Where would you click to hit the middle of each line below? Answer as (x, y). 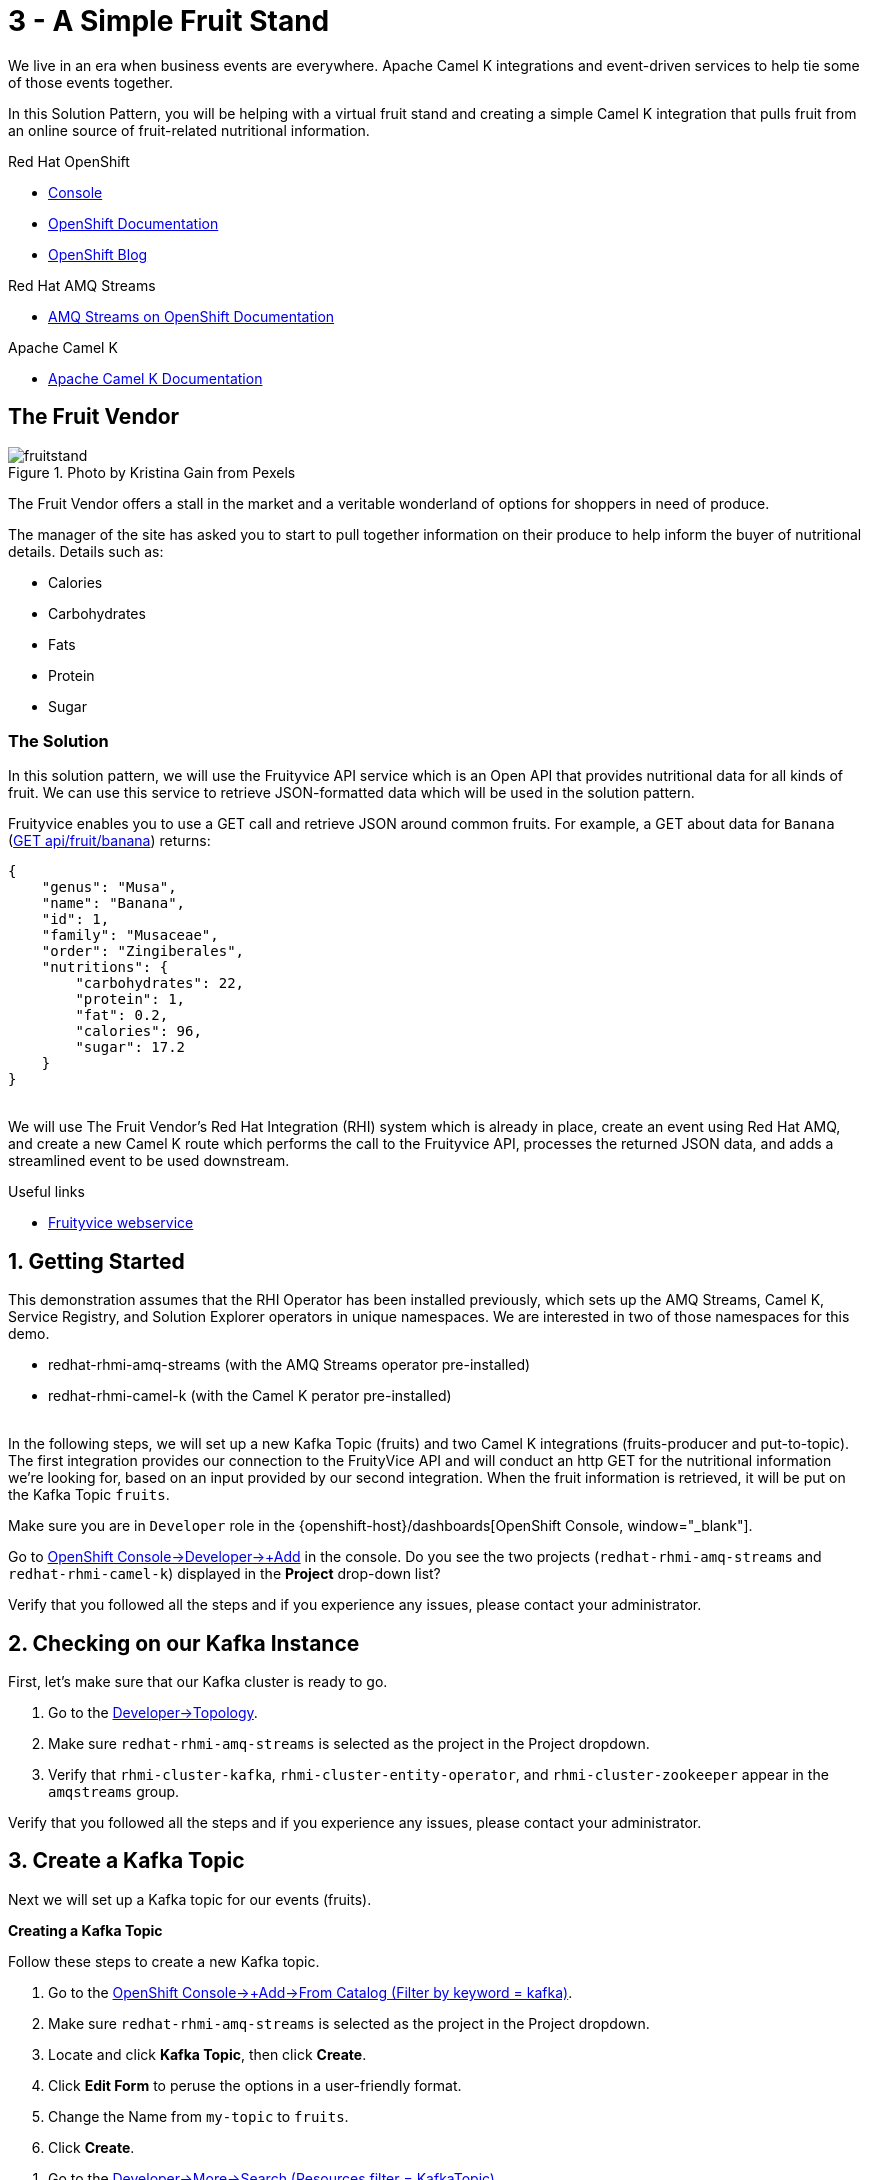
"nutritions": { (105, 967)
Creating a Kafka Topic (85, 1930)
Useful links (46, 1192)
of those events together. (90, 82)
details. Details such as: (86, 551)
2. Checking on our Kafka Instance (184, 1643)
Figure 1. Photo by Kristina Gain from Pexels (152, 472)
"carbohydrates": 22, (160, 983)
